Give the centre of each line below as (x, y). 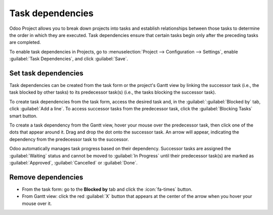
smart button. (24, 116)
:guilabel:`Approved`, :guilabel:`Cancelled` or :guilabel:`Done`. (74, 162)
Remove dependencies (46, 177)
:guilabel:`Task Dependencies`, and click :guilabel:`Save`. (69, 59)
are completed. (25, 42)
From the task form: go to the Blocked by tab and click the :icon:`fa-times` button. (107, 189)
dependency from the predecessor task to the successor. (69, 139)
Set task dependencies (46, 73)
